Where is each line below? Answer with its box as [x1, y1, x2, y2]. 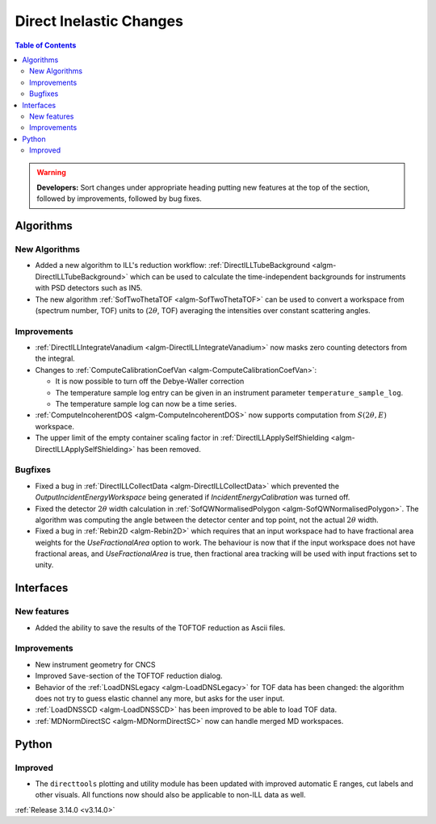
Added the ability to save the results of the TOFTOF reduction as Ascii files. [35, 622, 286, 633]
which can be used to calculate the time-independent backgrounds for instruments [129, 271, 406, 282]
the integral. [35, 353, 76, 363]
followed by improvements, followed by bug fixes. [36, 194, 202, 203]
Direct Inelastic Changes [15, 12, 183, 30]
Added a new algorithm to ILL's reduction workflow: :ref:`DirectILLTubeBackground [35, 261, 311, 270]
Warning [36, 168, 66, 178]
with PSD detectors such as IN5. [35, 283, 143, 293]
